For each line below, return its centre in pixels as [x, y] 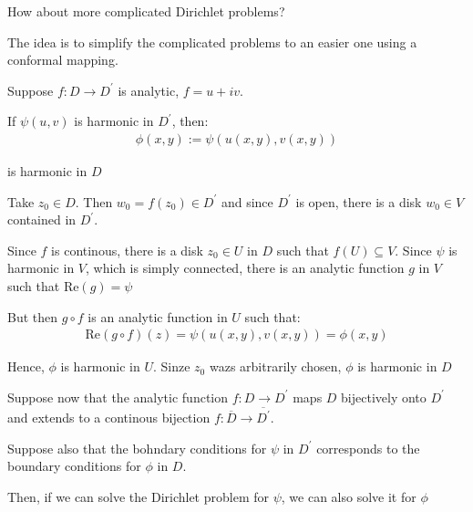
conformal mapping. [63, 60]
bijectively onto [384, 397]
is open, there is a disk [359, 201]
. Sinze [171, 366]
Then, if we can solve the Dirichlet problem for [138, 496]
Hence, [26, 366]
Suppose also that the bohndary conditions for [137, 448]
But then [33, 316]
